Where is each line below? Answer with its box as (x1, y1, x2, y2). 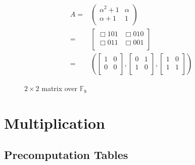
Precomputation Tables (4, 147, 128, 162)
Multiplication (4, 112, 106, 133)
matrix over (41, 83, 78, 94)
